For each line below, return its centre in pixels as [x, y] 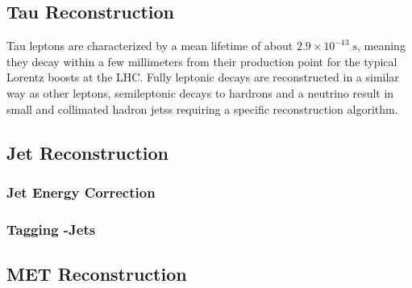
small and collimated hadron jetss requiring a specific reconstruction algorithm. [202, 109]
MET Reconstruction [97, 274]
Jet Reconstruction [87, 152]
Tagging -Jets [51, 229]
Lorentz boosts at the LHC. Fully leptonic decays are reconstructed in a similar [203, 77]
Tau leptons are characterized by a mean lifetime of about [150, 46]
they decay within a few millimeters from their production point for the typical [202, 61]
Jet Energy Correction [81, 192]
